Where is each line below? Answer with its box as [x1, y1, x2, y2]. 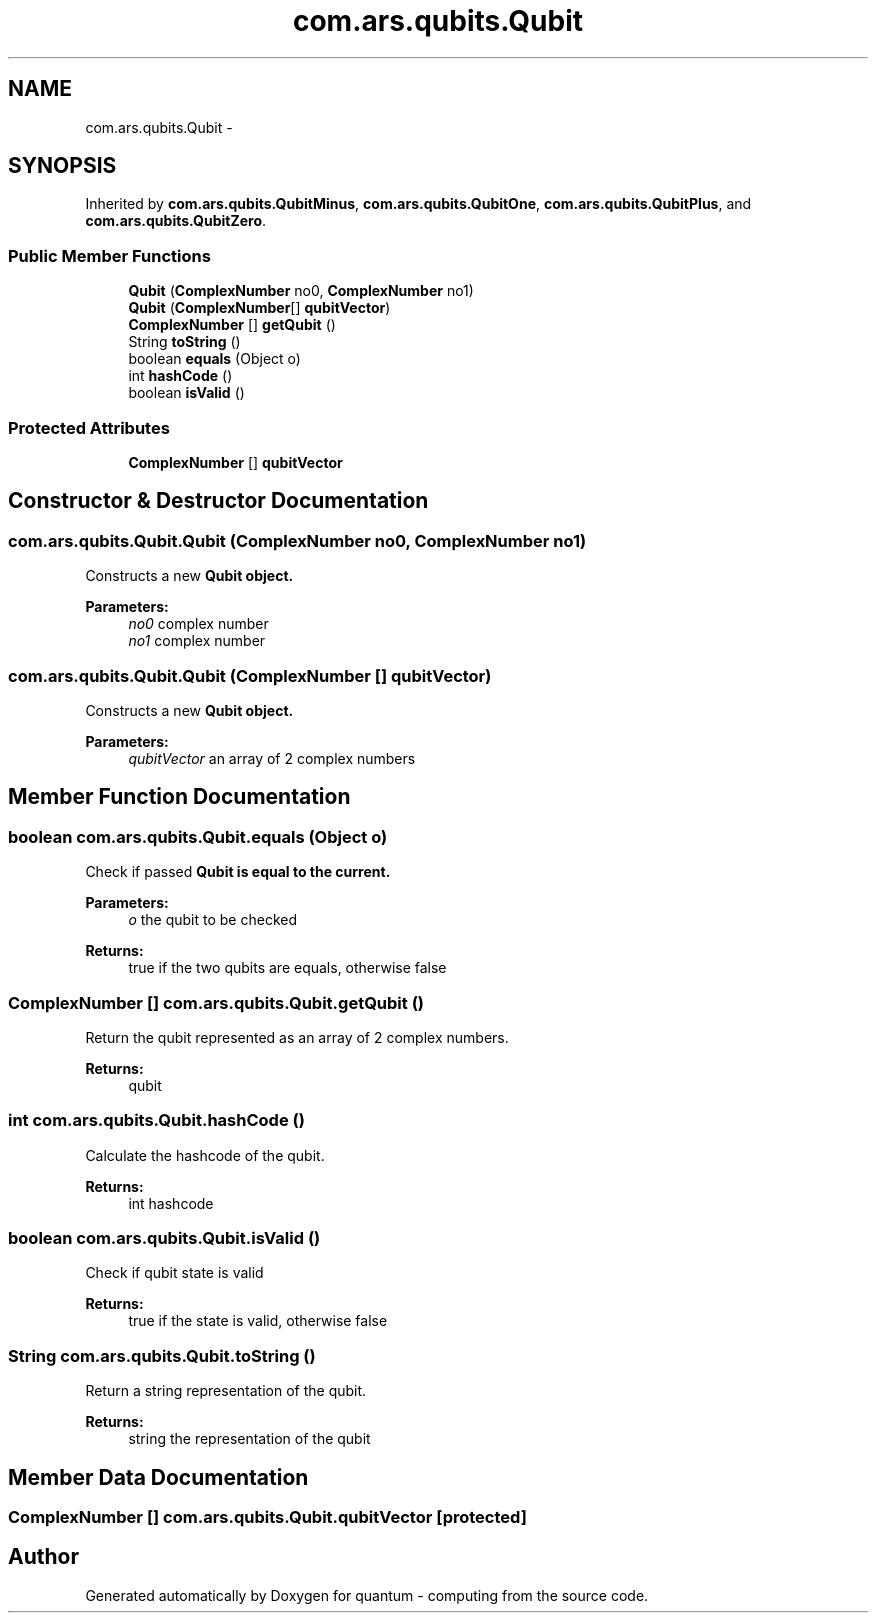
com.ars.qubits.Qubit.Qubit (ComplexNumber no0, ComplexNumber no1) [8, 530, 587, 551]
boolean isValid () [128, 384, 245, 402]
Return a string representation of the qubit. [85, 1382, 367, 1400]
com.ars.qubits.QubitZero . [85, 212, 267, 230]
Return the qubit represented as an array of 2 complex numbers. [85, 1028, 509, 1046]
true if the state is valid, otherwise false [128, 1312, 388, 1330]
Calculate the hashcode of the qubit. [85, 1146, 325, 1164]
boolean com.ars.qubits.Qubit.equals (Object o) [8, 826, 388, 847]
